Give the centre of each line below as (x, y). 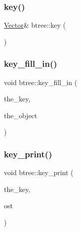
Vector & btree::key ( (35, 25)
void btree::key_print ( (39, 172)
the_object (21, 115)
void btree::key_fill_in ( (41, 82)
